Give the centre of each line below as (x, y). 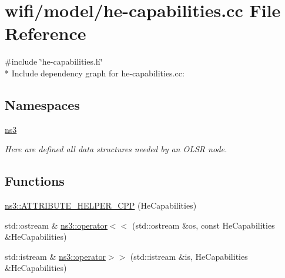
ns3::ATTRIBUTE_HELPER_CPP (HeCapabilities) (101, 205)
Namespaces (42, 104)
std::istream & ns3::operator (55, 256)
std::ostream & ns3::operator (56, 225)
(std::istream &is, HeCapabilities (189, 256)
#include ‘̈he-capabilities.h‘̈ (54, 61)
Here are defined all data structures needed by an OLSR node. (116, 149)
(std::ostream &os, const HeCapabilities (203, 225)
